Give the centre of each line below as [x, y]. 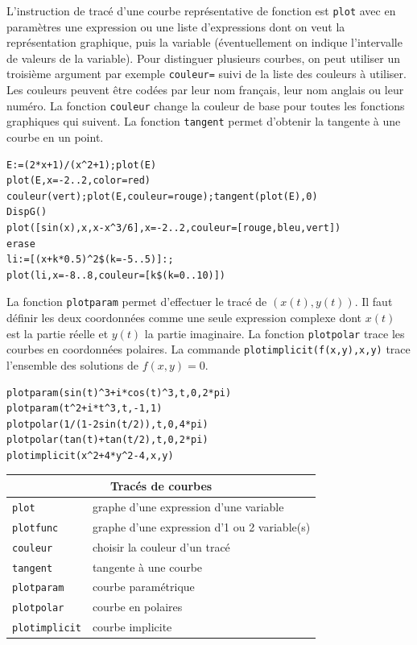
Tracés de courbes [161, 485]
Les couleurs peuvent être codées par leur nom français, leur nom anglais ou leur [205, 90]
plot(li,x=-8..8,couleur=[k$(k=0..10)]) [116, 275]
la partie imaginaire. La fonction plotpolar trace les [275, 333]
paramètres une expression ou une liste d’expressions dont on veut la [176, 26]
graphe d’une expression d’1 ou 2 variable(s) [201, 526]
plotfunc [35, 528]
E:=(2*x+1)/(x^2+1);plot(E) [82, 165]
